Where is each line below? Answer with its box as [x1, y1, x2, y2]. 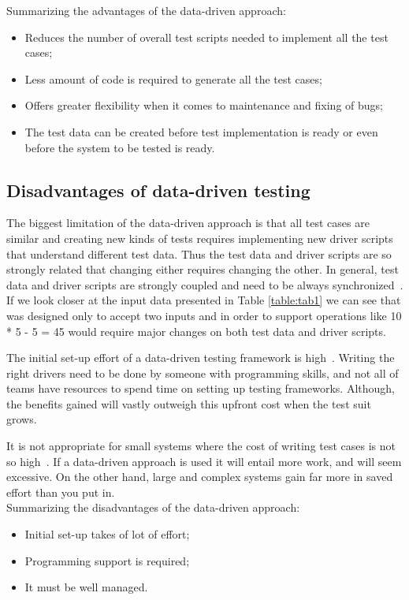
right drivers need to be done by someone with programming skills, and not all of [6, 364, 399, 381]
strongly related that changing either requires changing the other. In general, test [6, 261, 399, 278]
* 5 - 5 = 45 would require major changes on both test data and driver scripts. [6, 322, 386, 339]
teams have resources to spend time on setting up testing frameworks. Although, [6, 380, 395, 397]
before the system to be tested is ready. [24, 139, 215, 155]
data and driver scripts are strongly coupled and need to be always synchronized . [6, 276, 403, 293]
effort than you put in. [6, 483, 115, 500]
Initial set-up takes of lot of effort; [24, 526, 190, 542]
